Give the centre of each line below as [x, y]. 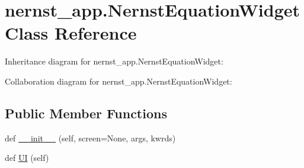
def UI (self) [27, 158]
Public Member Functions [86, 113]
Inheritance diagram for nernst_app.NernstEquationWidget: [114, 61]
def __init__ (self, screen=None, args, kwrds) [90, 138]
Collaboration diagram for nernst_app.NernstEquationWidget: [119, 81]
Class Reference [71, 33]
